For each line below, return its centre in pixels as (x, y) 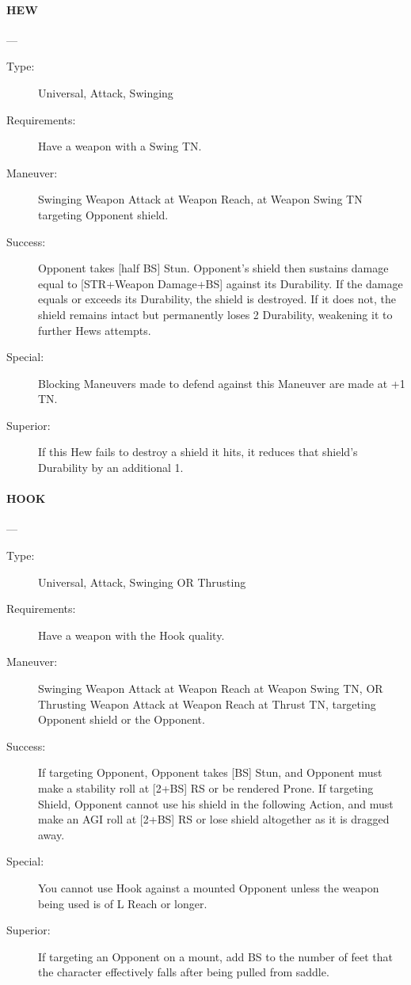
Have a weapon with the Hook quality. (131, 635)
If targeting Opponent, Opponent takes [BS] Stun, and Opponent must (210, 772)
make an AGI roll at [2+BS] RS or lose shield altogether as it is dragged (214, 819)
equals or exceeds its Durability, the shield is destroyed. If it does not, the (217, 299)
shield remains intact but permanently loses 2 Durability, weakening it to (215, 314)
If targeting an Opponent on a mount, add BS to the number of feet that (215, 956)
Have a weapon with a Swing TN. (120, 146)
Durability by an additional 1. (111, 468)
